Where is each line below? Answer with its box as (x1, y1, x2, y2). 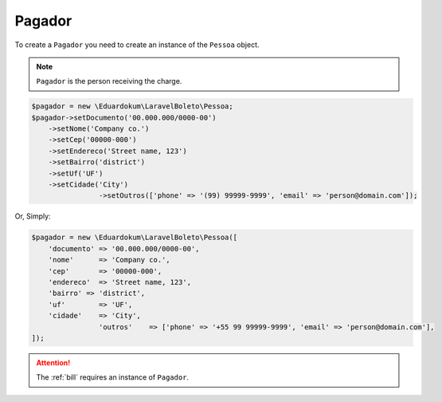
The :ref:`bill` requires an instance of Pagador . (36, 372, 190, 382)
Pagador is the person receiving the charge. (36, 77, 182, 86)
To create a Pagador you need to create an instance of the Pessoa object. (14, 40, 260, 49)
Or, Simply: (14, 211, 51, 221)
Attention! (36, 357, 71, 367)
